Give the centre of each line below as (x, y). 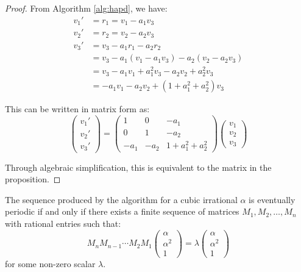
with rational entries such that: (63, 223)
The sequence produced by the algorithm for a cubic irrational (121, 199)
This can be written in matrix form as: (77, 109)
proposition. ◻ (33, 179)
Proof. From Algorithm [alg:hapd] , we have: (86, 8)
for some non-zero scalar (50, 263)
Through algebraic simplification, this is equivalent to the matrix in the (138, 167)
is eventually (272, 199)
